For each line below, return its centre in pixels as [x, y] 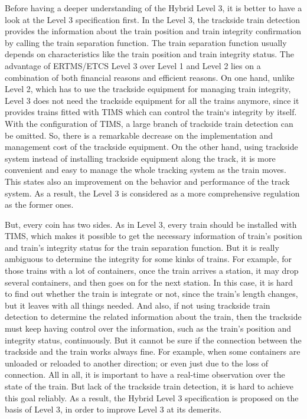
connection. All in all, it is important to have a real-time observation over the [145, 374]
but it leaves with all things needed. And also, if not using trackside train [138, 305]
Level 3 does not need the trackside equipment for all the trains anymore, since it [152, 100]
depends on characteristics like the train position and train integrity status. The [149, 54]
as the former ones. [39, 204]
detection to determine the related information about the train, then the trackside [153, 317]
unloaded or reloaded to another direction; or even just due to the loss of [137, 363]
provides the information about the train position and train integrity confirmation [153, 31]
